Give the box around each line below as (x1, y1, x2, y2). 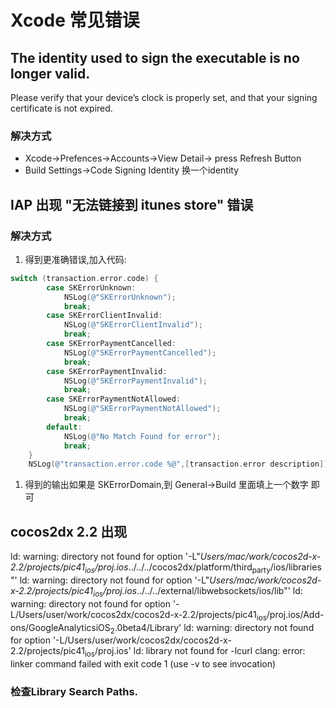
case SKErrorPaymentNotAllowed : (46, 394, 182, 405)
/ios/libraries (269, 561, 322, 573)
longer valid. (10, 65, 91, 82)
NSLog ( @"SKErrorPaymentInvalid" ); (63, 376, 208, 386)
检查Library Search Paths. (10, 685, 139, 699)
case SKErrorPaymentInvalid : (46, 366, 168, 376)
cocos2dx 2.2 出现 (10, 523, 128, 540)
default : (46, 422, 83, 432)
